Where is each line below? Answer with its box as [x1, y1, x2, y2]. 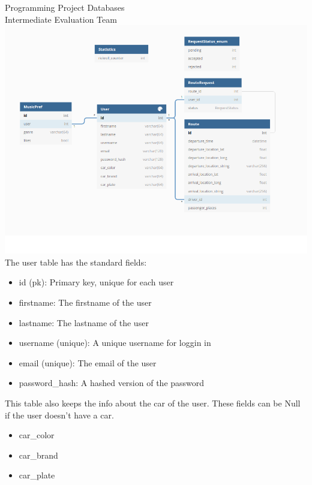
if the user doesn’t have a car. [5, 408, 114, 421]
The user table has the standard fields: [5, 255, 147, 268]
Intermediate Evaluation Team [5, 13, 117, 25]
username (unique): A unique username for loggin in [19, 336, 211, 349]
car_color [19, 429, 55, 441]
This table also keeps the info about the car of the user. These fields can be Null [5, 396, 301, 409]
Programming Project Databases [5, 1, 125, 13]
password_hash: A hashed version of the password [19, 376, 205, 389]
